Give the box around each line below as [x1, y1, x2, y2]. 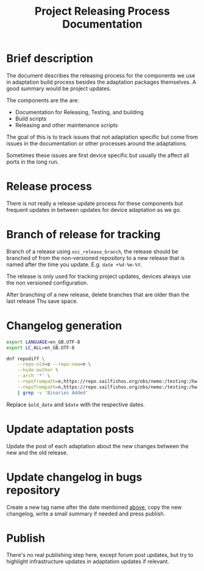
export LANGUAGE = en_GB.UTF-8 [6, 339, 80, 345]
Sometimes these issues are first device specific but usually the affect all [6, 151, 189, 159]
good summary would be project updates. [6, 84, 111, 92]
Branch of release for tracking [6, 228, 161, 242]
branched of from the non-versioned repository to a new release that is [6, 254, 185, 261]
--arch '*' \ [17, 373, 51, 379]
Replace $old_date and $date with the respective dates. [6, 401, 145, 408]
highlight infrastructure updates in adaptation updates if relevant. [6, 558, 169, 566]
